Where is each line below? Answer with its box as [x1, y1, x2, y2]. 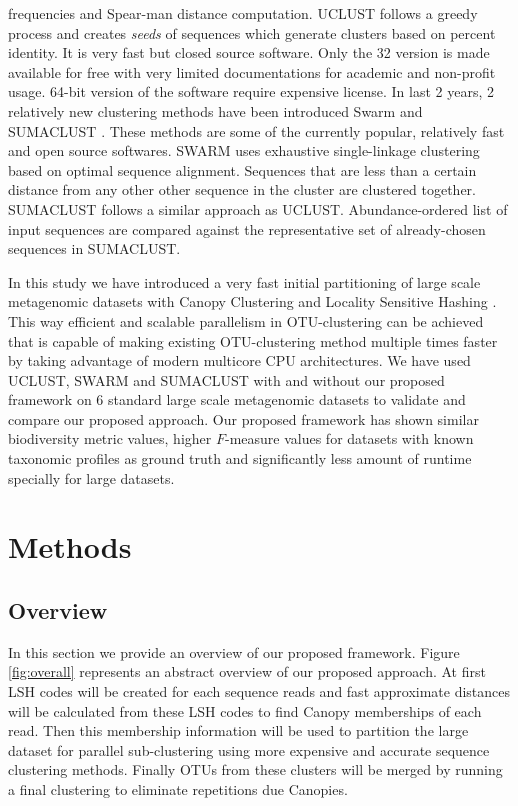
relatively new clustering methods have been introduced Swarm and [8, 100, 423, 121]
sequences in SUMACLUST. [8, 238, 181, 259]
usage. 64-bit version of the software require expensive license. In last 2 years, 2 [8, 81, 495, 102]
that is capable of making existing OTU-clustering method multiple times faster [8, 330, 498, 351]
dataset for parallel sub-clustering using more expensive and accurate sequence [8, 739, 490, 760]
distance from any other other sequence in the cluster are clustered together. [8, 179, 476, 200]
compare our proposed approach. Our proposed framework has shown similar [8, 408, 479, 429]
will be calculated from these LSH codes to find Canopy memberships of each [8, 700, 482, 721]
